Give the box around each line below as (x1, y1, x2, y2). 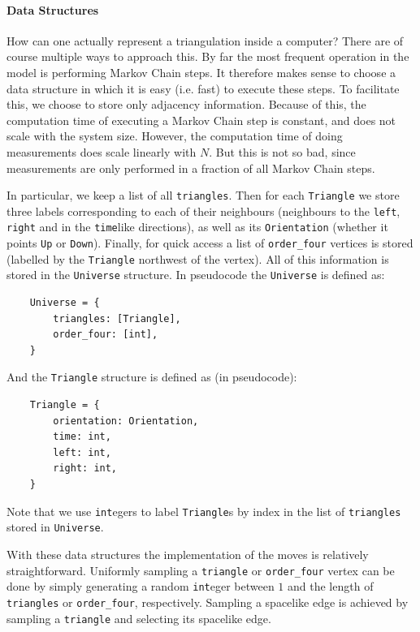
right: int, (53, 462, 118, 475)
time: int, (53, 431, 111, 443)
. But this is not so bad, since (209, 143, 356, 160)
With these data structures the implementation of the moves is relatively (6, 545, 369, 562)
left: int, (53, 446, 111, 458)
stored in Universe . (6, 518, 104, 535)
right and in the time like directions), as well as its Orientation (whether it (6, 218, 388, 235)
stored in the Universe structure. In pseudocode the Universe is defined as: (6, 266, 385, 283)
